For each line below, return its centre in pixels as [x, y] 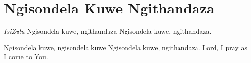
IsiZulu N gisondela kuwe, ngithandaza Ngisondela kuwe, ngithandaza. [108, 31]
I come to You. [26, 57]
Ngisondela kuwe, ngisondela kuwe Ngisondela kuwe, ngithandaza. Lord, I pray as [125, 47]
